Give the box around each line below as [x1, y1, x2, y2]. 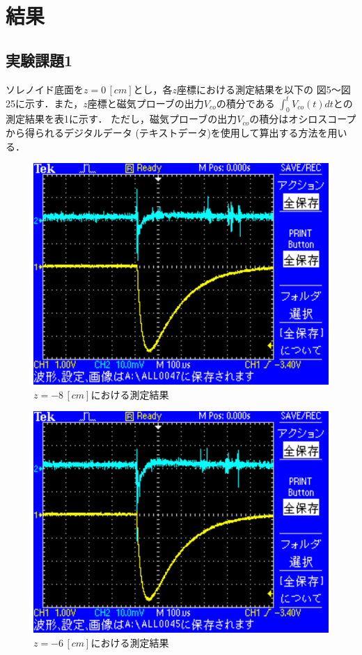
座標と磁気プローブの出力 [87, 95, 204, 110]
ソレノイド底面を [6, 82, 84, 96]
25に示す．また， [6, 95, 84, 110]
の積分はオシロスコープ [249, 111, 356, 126]
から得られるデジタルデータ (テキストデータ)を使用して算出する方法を [6, 125, 328, 140]
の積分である [216, 95, 275, 110]
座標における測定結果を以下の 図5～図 [177, 82, 351, 96]
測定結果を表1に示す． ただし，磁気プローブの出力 [6, 111, 237, 126]
